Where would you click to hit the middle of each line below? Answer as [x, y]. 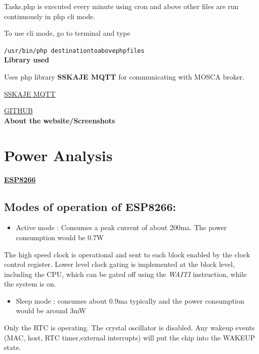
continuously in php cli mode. [50, 16]
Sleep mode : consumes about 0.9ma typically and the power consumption [130, 300]
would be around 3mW [51, 310]
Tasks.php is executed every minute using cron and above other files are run [121, 6]
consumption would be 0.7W [60, 237]
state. [13, 347]
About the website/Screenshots [60, 120]
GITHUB [19, 111]
